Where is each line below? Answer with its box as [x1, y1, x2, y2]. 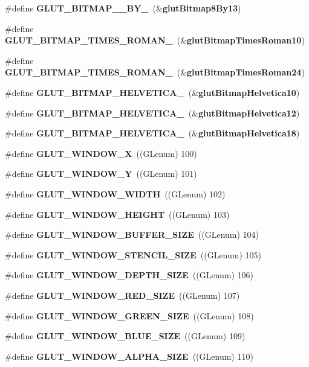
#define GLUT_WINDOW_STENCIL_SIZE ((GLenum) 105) [5, 248, 262, 261]
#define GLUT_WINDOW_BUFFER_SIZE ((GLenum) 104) [5, 228, 259, 241]
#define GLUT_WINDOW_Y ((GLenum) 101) [5, 167, 197, 180]
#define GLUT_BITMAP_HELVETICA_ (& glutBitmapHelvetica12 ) [5, 106, 300, 119]
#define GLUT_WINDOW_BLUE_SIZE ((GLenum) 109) [5, 330, 246, 342]
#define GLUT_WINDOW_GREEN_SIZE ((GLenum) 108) [5, 309, 254, 322]
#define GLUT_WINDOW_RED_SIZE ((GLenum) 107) [5, 289, 240, 301]
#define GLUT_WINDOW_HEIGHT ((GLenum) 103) [5, 208, 230, 220]
